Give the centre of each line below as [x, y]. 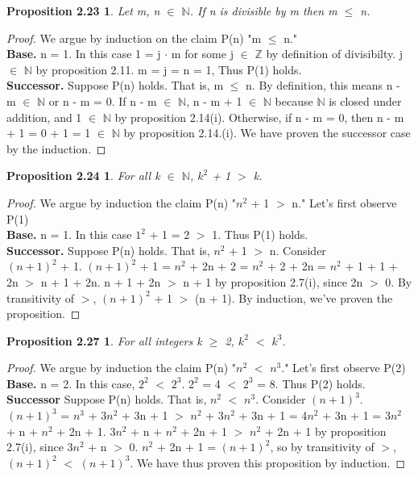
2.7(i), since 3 [40, 447]
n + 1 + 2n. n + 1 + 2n [101, 281]
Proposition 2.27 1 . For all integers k [104, 340]
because [294, 100]
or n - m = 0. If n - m [103, 100]
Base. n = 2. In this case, [71, 383]
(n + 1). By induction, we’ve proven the [294, 297]
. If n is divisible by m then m [263, 10]
